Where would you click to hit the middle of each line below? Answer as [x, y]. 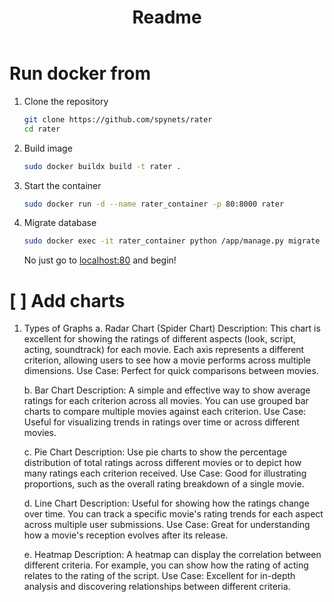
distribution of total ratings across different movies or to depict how [162, 463]
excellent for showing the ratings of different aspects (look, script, [160, 339]
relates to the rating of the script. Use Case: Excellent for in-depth [159, 576]
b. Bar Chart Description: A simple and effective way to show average [167, 390]
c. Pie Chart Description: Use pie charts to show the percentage [155, 452]
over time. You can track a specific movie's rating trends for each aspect [173, 514]
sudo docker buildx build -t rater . [102, 166]
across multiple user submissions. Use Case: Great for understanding [167, 525]
